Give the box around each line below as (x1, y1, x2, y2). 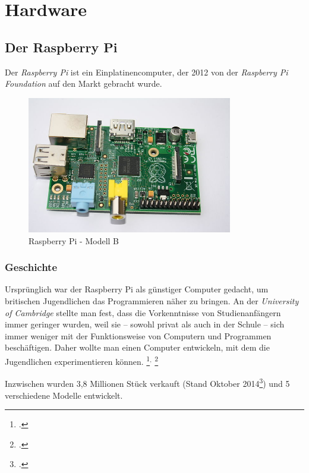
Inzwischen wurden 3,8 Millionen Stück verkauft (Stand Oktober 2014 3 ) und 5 (5, 376, 290, 389)
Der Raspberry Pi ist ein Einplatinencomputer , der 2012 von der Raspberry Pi (5, 65, 288, 78)
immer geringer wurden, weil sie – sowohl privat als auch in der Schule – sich (5, 318, 285, 330)
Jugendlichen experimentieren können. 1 (5, 354, 150, 367)
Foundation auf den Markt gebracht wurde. (5, 77, 162, 90)
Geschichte (5, 260, 58, 275)
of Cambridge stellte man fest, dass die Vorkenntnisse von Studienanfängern (5, 306, 281, 319)
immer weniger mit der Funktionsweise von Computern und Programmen (5, 329, 272, 342)
